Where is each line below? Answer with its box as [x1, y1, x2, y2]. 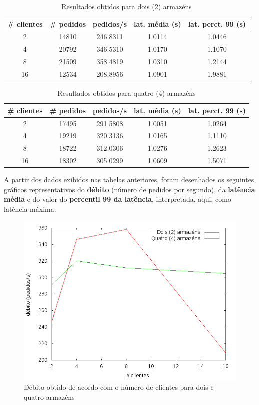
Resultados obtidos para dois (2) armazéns [61, 1, 192, 11]
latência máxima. [4, 203, 56, 214]
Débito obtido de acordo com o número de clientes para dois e [24, 382, 214, 392]
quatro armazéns [24, 391, 75, 402]
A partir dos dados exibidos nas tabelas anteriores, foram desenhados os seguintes [4, 174, 254, 185]
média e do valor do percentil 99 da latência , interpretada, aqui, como [4, 194, 231, 204]
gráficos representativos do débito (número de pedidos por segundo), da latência [4, 184, 255, 194]
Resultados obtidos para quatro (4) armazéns [57, 88, 196, 98]
